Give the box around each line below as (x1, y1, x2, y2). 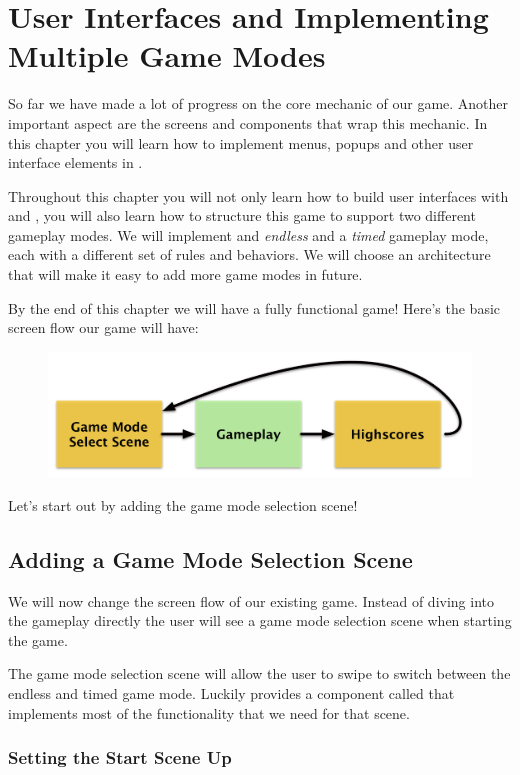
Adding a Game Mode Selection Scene (8, 543, 413, 574)
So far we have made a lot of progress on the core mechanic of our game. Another (8, 93, 509, 114)
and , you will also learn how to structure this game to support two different (8, 205, 476, 226)
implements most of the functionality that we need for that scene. (8, 702, 410, 723)
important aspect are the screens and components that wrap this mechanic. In (8, 112, 488, 133)
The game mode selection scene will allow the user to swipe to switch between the (8, 663, 511, 684)
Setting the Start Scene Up (8, 745, 232, 770)
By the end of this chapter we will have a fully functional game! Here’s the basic (8, 297, 501, 318)
